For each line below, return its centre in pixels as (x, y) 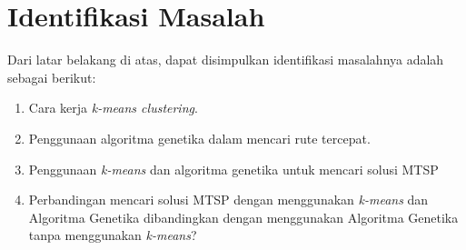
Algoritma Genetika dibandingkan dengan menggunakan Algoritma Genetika (243, 217)
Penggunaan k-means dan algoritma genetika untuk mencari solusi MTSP (233, 169)
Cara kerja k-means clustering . (113, 108)
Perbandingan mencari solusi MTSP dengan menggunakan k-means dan (228, 200)
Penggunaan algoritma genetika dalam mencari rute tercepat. (199, 138)
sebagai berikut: (52, 77)
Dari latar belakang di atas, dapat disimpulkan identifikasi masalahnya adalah (226, 60)
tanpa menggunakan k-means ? (113, 235)
